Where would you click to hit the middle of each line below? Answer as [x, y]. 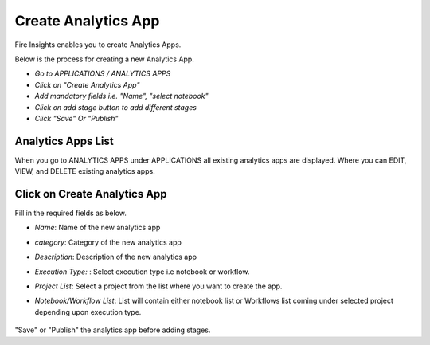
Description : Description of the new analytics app [116, 257]
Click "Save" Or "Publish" [76, 118]
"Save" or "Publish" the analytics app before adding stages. [113, 330]
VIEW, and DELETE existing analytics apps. [85, 171]
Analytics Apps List [64, 141]
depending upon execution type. [88, 312]
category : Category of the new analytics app [108, 242]
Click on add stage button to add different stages [115, 107]
